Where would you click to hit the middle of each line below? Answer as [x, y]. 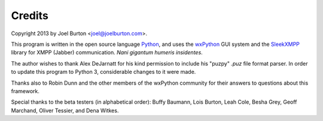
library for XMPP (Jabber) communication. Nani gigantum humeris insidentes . [107, 52]
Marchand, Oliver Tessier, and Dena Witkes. [65, 110]
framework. [25, 91]
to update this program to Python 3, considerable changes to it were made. [103, 72]
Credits [30, 15]
